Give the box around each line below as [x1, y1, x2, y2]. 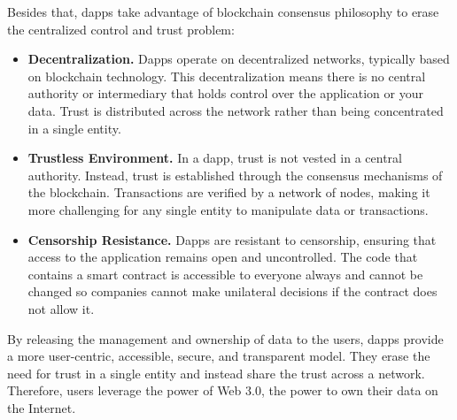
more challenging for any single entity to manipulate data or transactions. [27, 200, 429, 218]
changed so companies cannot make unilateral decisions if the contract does [27, 282, 438, 301]
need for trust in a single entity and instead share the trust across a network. [7, 363, 425, 382]
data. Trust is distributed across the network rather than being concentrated [27, 101, 444, 119]
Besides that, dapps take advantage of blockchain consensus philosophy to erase [7, 3, 439, 20]
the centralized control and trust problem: [7, 19, 235, 38]
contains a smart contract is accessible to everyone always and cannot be [27, 264, 423, 283]
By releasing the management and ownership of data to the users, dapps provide [7, 329, 444, 347]
